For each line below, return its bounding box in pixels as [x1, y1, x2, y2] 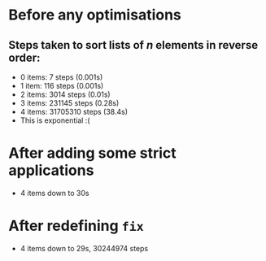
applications [8, 161, 94, 180]
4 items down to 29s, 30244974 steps [20, 243, 149, 253]
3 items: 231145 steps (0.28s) [20, 98, 120, 107]
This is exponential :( [20, 115, 91, 125]
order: [8, 50, 41, 64]
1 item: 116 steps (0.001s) [20, 81, 104, 90]
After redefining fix [8, 217, 144, 235]
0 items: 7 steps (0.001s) [20, 72, 103, 82]
